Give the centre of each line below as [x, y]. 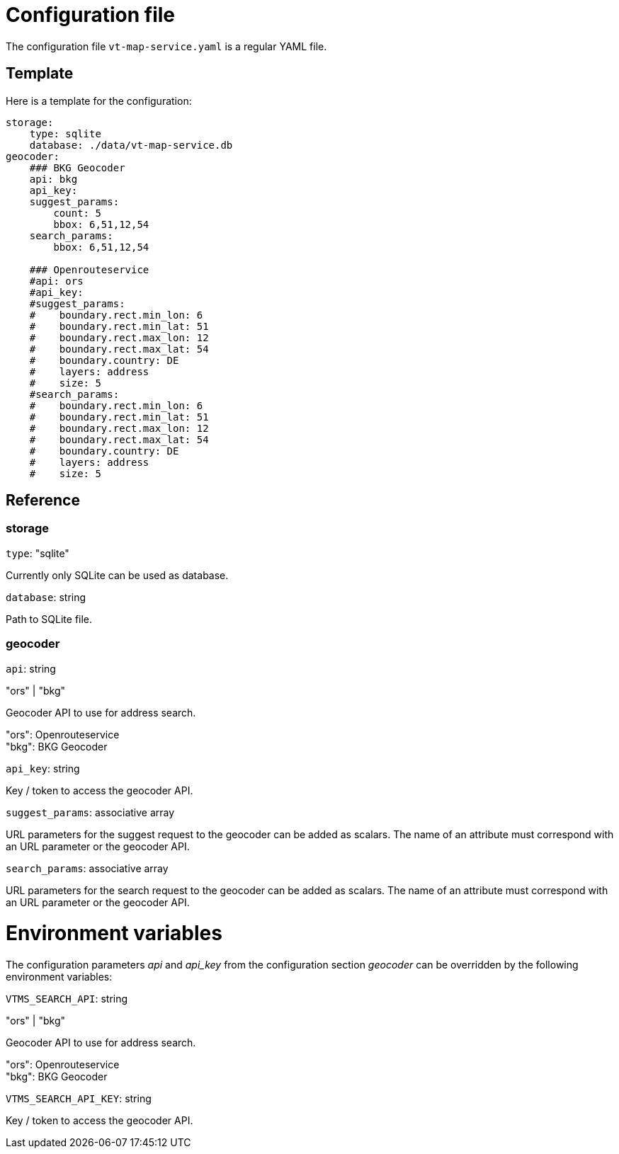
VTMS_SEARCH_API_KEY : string [79, 1099]
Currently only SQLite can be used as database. [117, 575]
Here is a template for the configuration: [99, 101]
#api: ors [56, 281]
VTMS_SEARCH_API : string [67, 999]
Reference [43, 501]
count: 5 [77, 213]
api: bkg [53, 179]
